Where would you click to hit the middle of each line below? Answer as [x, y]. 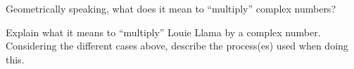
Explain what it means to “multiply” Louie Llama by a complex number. [163, 32]
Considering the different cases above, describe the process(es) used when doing [177, 46]
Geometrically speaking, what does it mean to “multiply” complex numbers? [171, 8]
